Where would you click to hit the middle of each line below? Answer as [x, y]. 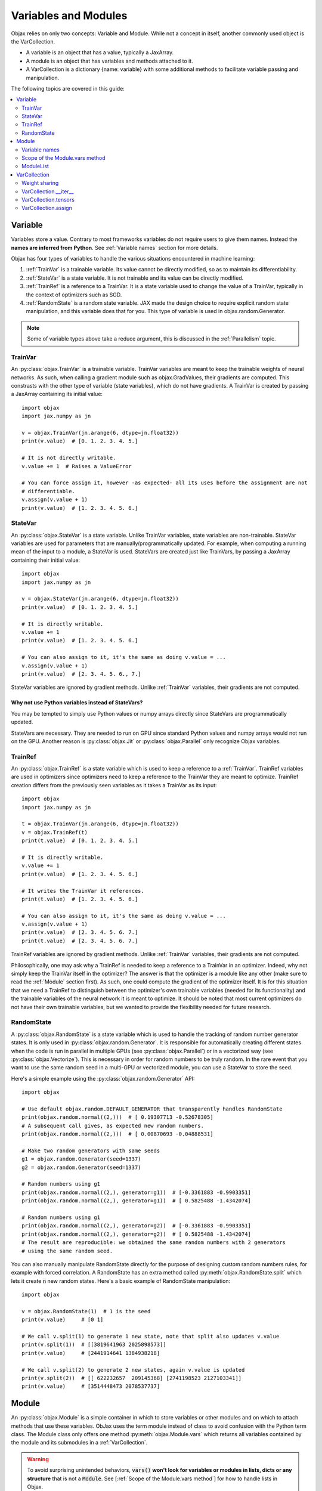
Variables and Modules [69, 16]
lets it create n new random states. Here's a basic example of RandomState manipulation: [121, 1281]
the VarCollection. [33, 41]
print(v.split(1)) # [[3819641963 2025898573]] [94, 1345]
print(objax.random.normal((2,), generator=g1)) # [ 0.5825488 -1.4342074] [137, 1201]
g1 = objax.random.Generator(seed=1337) [81, 1159]
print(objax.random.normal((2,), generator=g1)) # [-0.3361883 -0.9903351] [137, 1192]
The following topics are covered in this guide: [68, 88]
